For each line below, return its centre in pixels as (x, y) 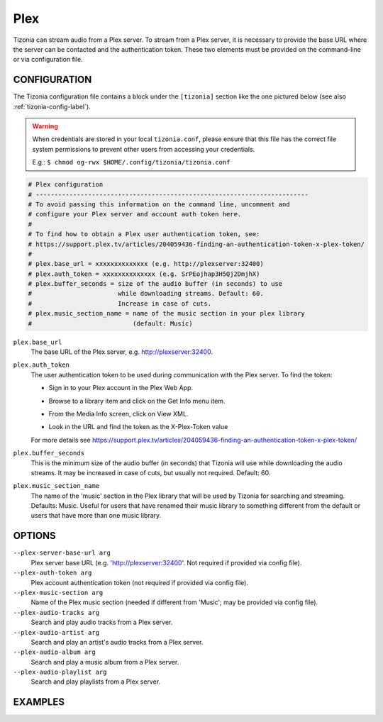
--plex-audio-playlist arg (60, 672)
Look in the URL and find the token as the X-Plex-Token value (138, 427)
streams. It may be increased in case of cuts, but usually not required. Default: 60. (151, 472)
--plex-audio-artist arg (56, 632)
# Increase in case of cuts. (120, 304)
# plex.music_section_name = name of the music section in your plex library (166, 313)
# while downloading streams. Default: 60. (146, 294)
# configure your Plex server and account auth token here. (135, 214)
